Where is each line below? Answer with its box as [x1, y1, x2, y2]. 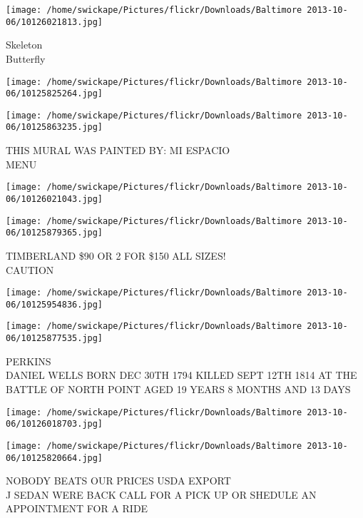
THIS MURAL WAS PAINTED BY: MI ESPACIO [6, 143, 230, 158]
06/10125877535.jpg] [6, 333, 103, 344]
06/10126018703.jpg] [6, 419, 103, 430]
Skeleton [6, 37, 43, 52]
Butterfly [6, 51, 46, 66]
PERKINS [6, 353, 51, 368]
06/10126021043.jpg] [6, 193, 103, 204]
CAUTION [6, 262, 54, 277]
